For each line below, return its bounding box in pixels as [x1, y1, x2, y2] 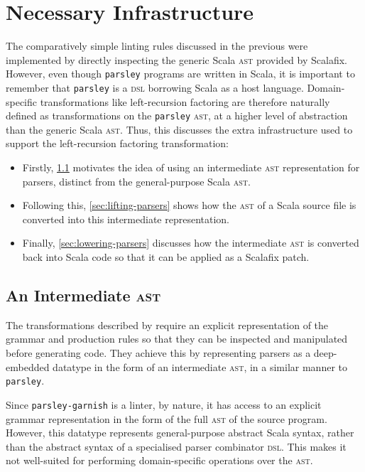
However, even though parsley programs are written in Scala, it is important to [6, 66, 355, 81]
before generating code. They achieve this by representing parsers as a [6, 345, 311, 360]
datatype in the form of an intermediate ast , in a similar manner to [53, 359, 347, 374]
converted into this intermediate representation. [22, 211, 229, 226]
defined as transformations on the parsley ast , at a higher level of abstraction [6, 108, 348, 123]
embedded [6, 359, 50, 374]
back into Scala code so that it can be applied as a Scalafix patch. [22, 250, 310, 264]
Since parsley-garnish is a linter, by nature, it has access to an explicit [6, 397, 322, 412]
